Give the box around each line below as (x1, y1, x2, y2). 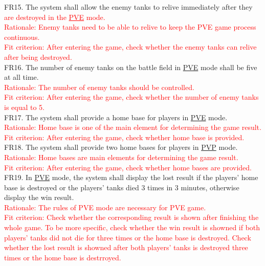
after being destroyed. (4, 51, 72, 62)
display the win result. (4, 192, 74, 203)
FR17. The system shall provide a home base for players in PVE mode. (4, 112, 228, 122)
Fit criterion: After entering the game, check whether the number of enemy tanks (4, 92, 259, 102)
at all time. (4, 72, 39, 82)
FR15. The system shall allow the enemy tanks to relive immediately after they (4, 2, 253, 12)
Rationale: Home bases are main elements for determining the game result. (4, 151, 238, 162)
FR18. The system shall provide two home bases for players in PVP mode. (4, 142, 238, 152)
